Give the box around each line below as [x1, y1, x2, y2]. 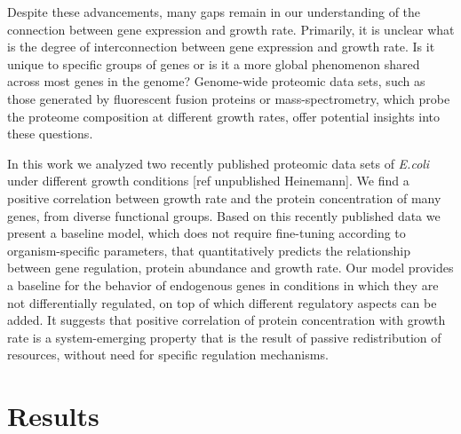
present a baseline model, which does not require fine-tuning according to [7, 224, 406, 242]
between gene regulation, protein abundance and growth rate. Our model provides [7, 258, 454, 277]
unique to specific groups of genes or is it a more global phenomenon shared [7, 54, 420, 73]
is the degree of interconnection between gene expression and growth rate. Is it [7, 37, 435, 56]
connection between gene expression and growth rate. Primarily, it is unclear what [7, 20, 455, 38]
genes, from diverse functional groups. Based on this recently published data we [7, 206, 441, 225]
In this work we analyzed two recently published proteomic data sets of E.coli [7, 154, 430, 172]
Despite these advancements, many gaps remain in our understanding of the [7, 3, 421, 20]
